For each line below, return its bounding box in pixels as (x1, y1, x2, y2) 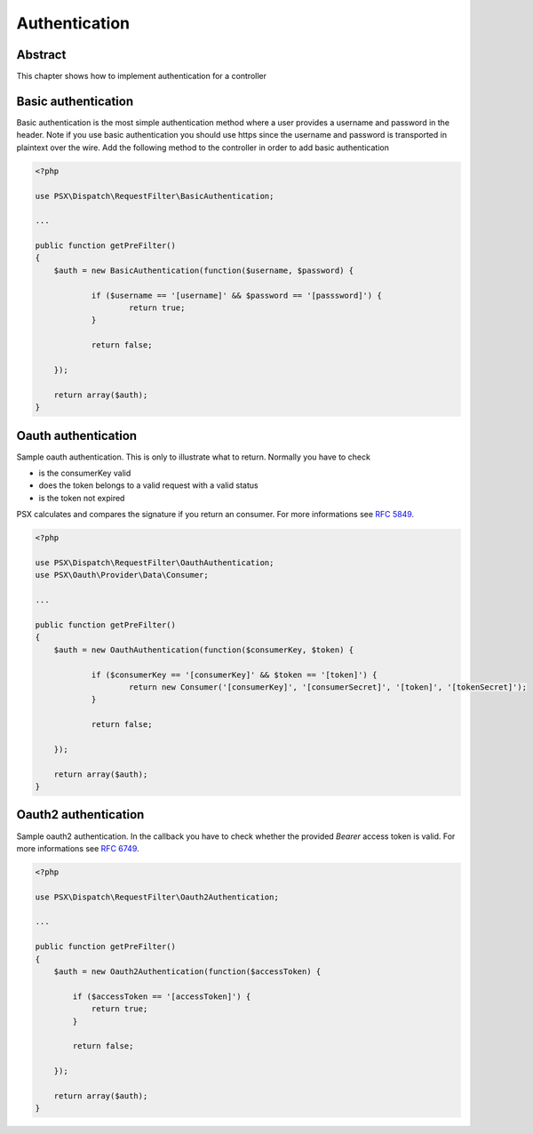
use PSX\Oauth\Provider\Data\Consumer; (35, 570, 209, 580)
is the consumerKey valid (38, 467, 131, 479)
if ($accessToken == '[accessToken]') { (72, 991, 251, 1002)
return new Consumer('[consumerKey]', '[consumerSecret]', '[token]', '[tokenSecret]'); (129, 682, 528, 692)
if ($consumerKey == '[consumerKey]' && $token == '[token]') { (91, 669, 378, 680)
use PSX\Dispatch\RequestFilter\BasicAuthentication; (35, 191, 274, 201)
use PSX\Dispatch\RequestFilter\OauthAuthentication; (35, 557, 274, 568)
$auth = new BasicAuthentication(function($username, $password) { (53, 265, 354, 276)
